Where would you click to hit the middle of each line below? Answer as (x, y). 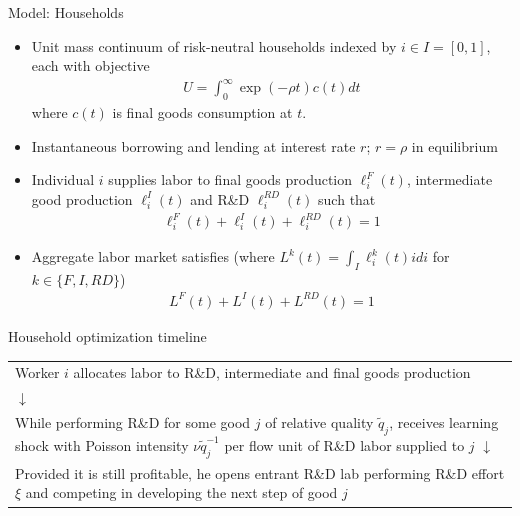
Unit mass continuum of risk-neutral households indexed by (214, 45)
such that (347, 198)
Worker (37, 372)
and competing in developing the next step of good (181, 492)
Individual (63, 179)
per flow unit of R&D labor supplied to (344, 444)
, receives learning (444, 421)
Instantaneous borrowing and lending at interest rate (193, 145)
